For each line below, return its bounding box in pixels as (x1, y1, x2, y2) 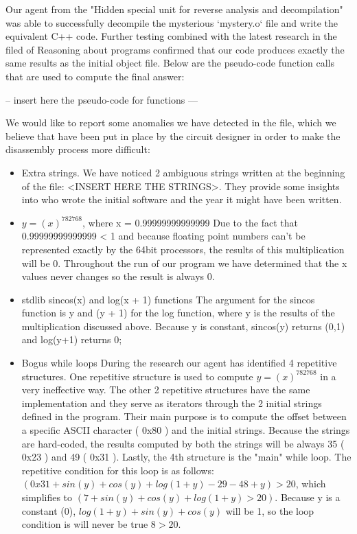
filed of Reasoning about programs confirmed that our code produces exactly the (5, 42, 345, 56)
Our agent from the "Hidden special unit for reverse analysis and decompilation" (5, 2, 343, 16)
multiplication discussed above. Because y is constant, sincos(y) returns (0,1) (21, 318, 345, 333)
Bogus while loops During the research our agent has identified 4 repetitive (21, 356, 337, 370)
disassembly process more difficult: (5, 142, 150, 156)
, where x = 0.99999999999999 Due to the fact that (82, 215, 299, 229)
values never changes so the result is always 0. (21, 269, 215, 283)
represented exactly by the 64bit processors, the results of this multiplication (21, 242, 345, 256)
